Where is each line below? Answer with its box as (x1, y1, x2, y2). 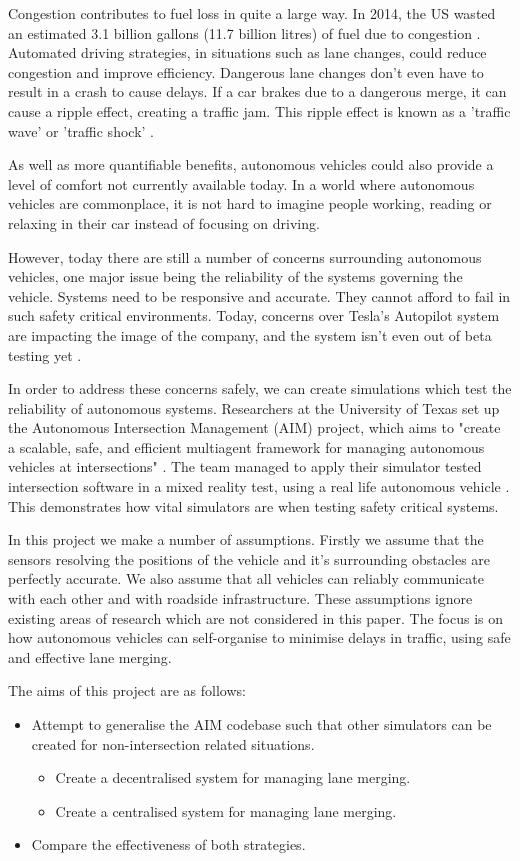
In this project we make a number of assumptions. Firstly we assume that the (8, 529, 484, 550)
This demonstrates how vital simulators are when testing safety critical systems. (8, 495, 499, 516)
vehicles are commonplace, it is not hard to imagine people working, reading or (8, 193, 492, 214)
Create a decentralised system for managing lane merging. (55, 767, 411, 788)
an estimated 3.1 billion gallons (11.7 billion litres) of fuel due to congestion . (8, 22, 481, 43)
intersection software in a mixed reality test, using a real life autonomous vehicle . (8, 476, 510, 497)
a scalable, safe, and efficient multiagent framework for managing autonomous (8, 436, 485, 457)
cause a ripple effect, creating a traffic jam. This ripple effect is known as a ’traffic (8, 100, 511, 121)
